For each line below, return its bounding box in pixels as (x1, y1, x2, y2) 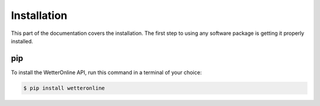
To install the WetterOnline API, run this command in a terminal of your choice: (11, 69, 202, 76)
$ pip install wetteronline (23, 85, 105, 91)
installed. (11, 37, 34, 44)
